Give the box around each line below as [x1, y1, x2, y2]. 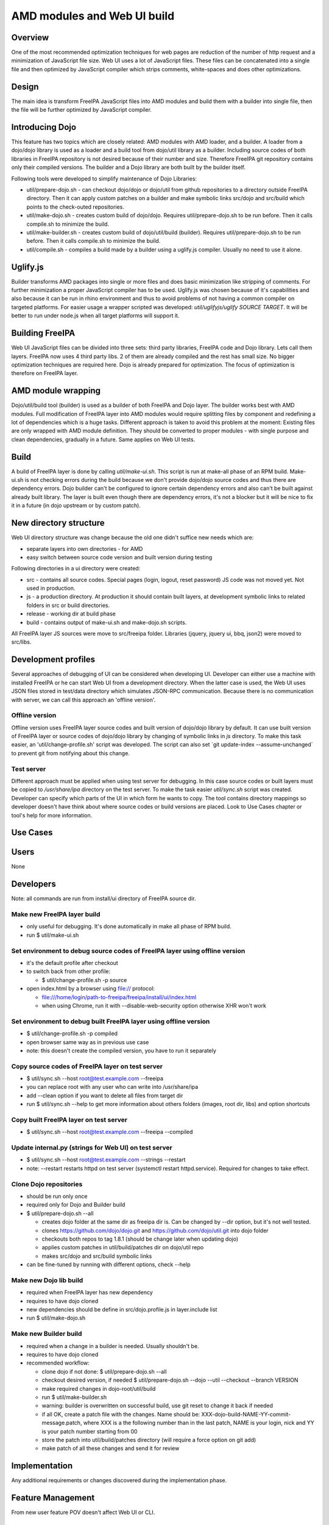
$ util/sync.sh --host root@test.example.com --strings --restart [26, 1156, 186, 1163]
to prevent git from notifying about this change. [11, 749, 130, 756]
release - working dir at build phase [26, 610, 116, 617]
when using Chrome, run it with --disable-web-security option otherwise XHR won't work [41, 1002, 266, 1009]
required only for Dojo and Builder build [26, 1201, 126, 1208]
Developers [11, 879, 56, 889]
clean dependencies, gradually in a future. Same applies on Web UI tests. [11, 436, 196, 443]
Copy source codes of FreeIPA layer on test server [11, 1062, 163, 1071]
